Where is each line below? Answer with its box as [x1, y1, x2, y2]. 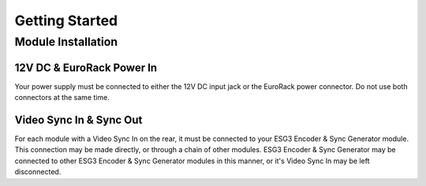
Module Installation [14, 35, 118, 49]
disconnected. [14, 167, 62, 177]
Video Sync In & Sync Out [14, 113, 143, 126]
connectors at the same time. [14, 93, 110, 102]
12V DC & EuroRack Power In [14, 61, 158, 74]
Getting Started [14, 12, 118, 29]
